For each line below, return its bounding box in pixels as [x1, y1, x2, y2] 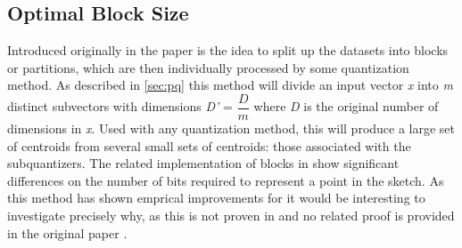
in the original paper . [7, 223, 128, 242]
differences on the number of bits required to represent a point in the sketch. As [7, 171, 444, 189]
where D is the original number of [253, 97, 439, 116]
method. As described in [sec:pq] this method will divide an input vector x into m [7, 76, 453, 94]
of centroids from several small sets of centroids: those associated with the [7, 136, 411, 155]
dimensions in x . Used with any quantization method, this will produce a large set [7, 119, 456, 138]
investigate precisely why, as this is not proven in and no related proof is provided [7, 206, 455, 225]
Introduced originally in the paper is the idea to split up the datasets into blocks [7, 41, 449, 60]
